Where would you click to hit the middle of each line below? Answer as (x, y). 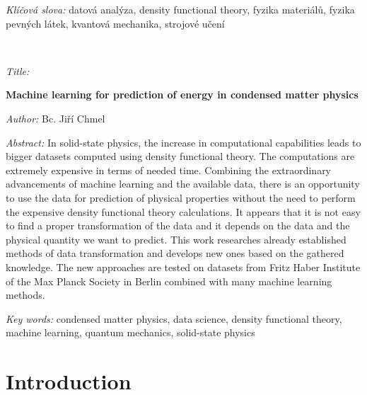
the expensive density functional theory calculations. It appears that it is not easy (183, 211)
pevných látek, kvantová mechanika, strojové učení (115, 23)
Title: (18, 70)
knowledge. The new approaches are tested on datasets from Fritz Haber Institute (183, 267)
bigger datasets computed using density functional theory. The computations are (180, 156)
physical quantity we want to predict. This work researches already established (176, 239)
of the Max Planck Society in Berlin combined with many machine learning (169, 281)
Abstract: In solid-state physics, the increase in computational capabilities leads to (183, 142)
